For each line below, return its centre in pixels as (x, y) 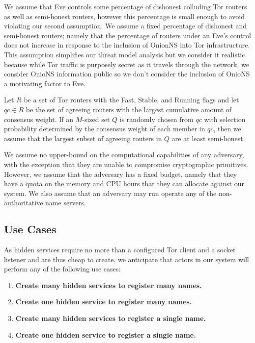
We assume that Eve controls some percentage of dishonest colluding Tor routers (126, 6)
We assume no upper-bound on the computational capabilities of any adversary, (124, 155)
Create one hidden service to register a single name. (106, 334)
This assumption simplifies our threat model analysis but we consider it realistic (125, 54)
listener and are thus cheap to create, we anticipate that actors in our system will (127, 259)
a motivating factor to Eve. (45, 83)
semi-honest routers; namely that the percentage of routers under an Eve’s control (127, 35)
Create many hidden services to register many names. (109, 285)
